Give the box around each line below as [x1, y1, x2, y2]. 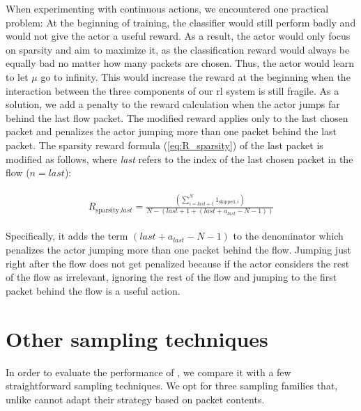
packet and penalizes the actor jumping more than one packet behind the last [6, 124, 337, 139]
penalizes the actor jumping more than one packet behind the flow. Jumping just [6, 242, 351, 256]
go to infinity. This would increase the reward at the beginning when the [40, 69, 351, 84]
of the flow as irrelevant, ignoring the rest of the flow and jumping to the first [6, 270, 337, 284]
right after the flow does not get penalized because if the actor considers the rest [6, 256, 350, 270]
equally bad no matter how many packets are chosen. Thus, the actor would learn [6, 56, 355, 70]
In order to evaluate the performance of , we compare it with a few [6, 364, 291, 379]
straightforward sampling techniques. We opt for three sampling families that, [6, 378, 338, 393]
